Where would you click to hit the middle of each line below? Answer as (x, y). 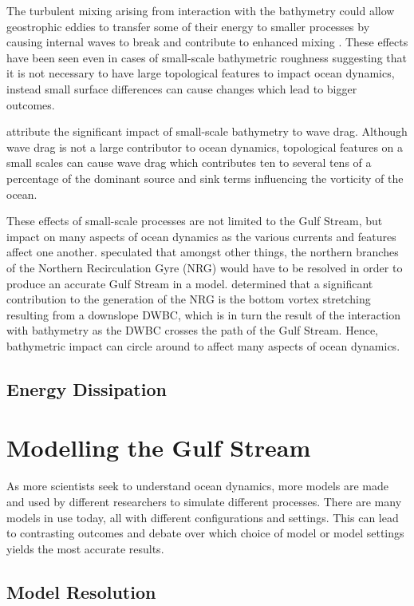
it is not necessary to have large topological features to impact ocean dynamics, (201, 73)
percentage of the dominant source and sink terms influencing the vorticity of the (205, 178)
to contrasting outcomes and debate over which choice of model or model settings (205, 533)
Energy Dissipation (87, 388)
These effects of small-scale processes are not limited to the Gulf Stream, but (195, 221)
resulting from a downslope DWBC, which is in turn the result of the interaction (204, 314)
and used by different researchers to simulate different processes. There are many (204, 501)
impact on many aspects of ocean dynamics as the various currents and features (201, 236)
